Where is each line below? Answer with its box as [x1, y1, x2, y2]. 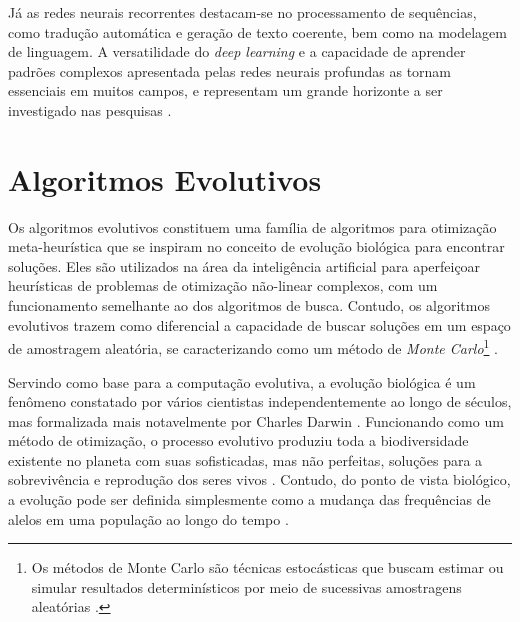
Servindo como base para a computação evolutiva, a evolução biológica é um [8, 371, 476, 392]
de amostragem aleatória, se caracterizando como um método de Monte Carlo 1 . [8, 335, 499, 358]
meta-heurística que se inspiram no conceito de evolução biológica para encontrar [8, 236, 505, 257]
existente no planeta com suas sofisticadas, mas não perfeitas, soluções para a [8, 449, 483, 470]
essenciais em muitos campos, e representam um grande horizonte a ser [8, 80, 443, 101]
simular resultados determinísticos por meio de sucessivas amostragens [31, 576, 462, 597]
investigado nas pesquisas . [8, 99, 172, 120]
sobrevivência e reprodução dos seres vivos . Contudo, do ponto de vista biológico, [8, 469, 511, 490]
